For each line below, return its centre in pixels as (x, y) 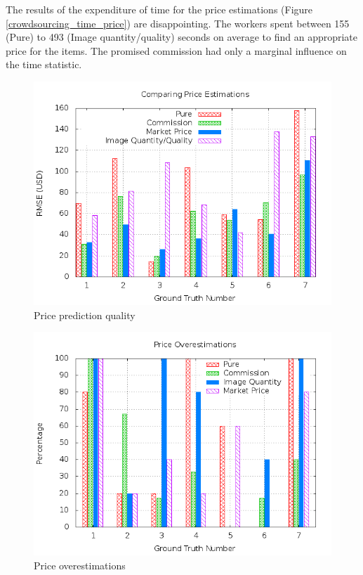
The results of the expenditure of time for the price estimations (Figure (159, 9)
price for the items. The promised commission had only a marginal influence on (176, 50)
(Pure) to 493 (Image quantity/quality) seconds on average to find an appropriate (182, 37)
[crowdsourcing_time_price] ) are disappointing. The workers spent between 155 (178, 23)
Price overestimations (80, 565)
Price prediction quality (85, 315)
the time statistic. (44, 64)
